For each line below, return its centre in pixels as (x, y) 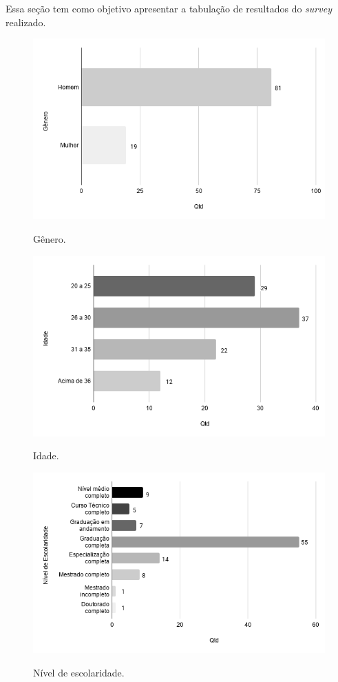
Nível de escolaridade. (79, 672)
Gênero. (50, 238)
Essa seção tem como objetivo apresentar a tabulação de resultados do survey (169, 8)
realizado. (26, 22)
